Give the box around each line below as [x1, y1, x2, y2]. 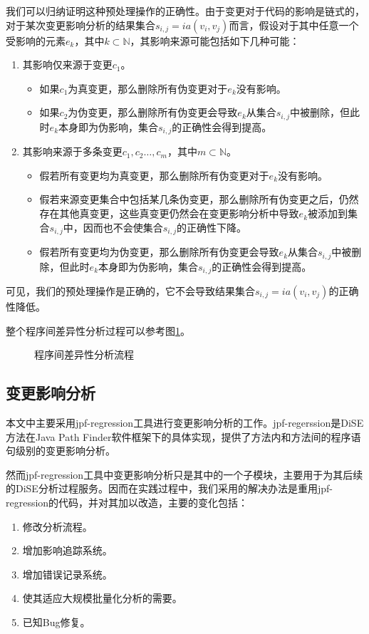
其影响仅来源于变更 [22, 57, 113, 72]
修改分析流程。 [22, 519, 93, 534]
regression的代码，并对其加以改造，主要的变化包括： [6, 494, 249, 509]
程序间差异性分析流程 [34, 347, 134, 362]
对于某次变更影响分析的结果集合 [6, 17, 155, 32]
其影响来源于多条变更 [22, 144, 123, 159]
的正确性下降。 [176, 219, 246, 234]
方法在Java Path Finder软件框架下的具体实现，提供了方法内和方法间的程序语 [6, 429, 361, 444]
